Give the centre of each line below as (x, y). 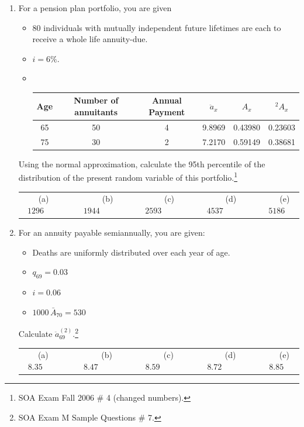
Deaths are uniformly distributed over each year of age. (131, 252)
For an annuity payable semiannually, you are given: (112, 233)
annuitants (96, 112)
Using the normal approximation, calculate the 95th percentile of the (142, 163)
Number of (96, 100)
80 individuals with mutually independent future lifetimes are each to (157, 27)
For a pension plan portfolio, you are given (95, 8)
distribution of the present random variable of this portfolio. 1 (128, 177)
